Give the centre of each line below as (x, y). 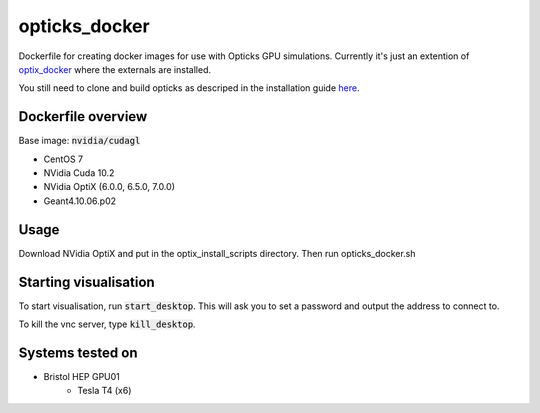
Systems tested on (78, 352)
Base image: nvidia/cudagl (79, 141)
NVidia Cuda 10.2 (79, 173)
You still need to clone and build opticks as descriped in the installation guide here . (189, 88)
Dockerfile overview (83, 116)
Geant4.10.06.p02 (80, 201)
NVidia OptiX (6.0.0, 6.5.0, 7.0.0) (109, 187)
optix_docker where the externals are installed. (115, 69)
